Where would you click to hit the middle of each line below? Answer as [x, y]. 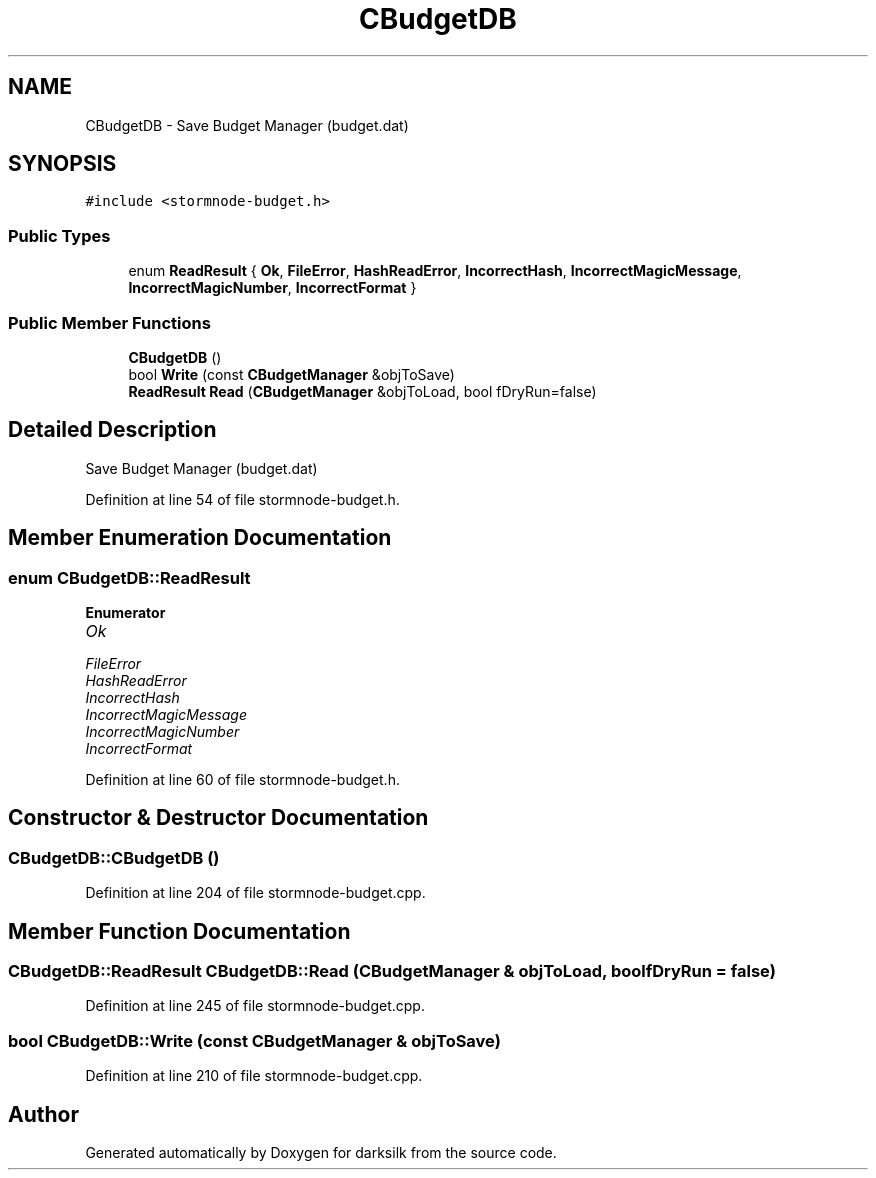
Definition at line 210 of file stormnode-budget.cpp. [254, 1076]
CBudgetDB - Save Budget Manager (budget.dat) [247, 125]
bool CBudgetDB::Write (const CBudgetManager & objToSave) [254, 1040]
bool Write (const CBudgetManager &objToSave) [291, 374]
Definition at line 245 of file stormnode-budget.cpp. [255, 1006]
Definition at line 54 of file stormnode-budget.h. [242, 499]
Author [43, 1114]
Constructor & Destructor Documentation [218, 818]
